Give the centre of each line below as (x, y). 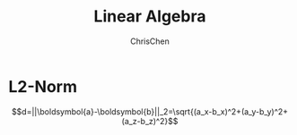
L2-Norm (43, 86)
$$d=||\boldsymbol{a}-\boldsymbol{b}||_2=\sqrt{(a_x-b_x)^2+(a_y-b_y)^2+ (150, 111)
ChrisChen (150, 41)
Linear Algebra (150, 17)
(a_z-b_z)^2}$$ (150, 121)
